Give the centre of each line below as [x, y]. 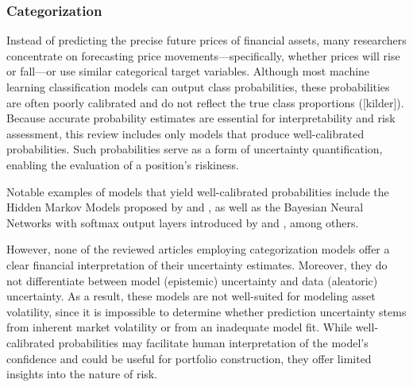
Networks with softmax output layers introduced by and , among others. [183, 222]
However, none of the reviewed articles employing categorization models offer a [198, 249]
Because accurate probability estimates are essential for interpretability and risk [201, 118]
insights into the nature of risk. [82, 374]
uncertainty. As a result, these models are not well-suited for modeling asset [191, 296]
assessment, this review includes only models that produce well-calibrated [185, 133]
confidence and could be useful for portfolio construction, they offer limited [189, 358]
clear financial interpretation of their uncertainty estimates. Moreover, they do [197, 264]
